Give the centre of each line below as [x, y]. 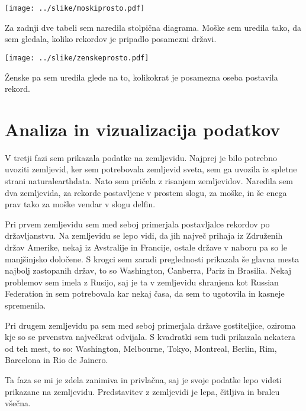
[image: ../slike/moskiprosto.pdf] [75, 8]
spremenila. [25, 305]
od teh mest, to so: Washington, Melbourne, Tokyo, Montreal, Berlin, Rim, [141, 348]
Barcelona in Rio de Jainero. [57, 360]
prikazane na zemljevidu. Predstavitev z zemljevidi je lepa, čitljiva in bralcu [142, 391]
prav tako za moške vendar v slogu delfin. [80, 204]
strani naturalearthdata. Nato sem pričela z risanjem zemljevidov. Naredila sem [149, 181]
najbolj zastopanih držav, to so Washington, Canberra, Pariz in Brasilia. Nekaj [148, 270]
